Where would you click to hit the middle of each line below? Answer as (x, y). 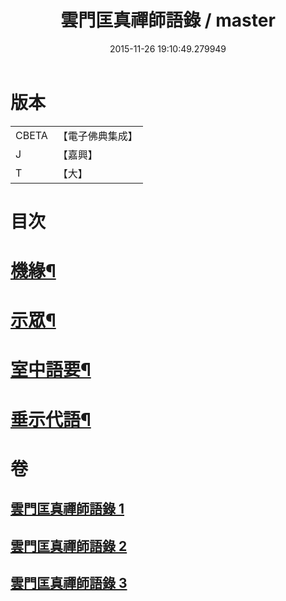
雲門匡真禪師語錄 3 (69, 582)
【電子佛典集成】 (97, 136)
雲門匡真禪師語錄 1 (67, 509)
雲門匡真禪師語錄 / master (168, 20)
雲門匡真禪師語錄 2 (69, 546)
